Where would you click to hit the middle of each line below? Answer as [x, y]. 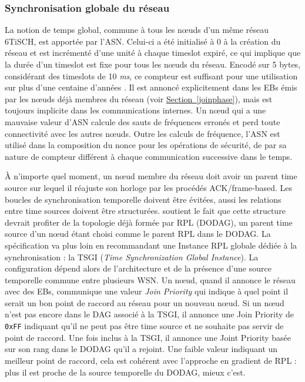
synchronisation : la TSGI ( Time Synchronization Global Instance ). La [132, 257]
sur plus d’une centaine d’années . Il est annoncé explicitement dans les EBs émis [151, 87]
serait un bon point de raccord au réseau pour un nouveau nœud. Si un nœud [145, 302]
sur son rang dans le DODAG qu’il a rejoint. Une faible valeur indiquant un [141, 349]
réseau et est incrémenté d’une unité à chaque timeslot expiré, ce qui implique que [153, 53]
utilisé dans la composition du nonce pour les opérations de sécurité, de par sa [146, 145]
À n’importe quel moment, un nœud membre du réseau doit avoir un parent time [151, 176]
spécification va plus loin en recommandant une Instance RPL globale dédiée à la [151, 245]
